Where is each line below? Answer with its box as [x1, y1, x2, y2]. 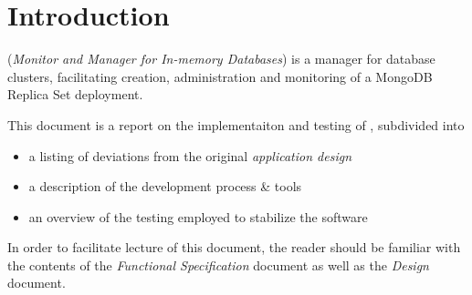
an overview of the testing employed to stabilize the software [28, 207, 368, 226]
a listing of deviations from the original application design [28, 146, 352, 165]
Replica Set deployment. [7, 85, 143, 104]
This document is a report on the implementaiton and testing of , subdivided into [7, 115, 465, 134]
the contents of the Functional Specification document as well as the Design [7, 255, 429, 274]
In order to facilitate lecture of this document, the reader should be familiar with [7, 238, 461, 257]
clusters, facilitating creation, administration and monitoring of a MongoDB [7, 66, 433, 86]
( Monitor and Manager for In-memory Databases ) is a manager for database [7, 49, 435, 68]
